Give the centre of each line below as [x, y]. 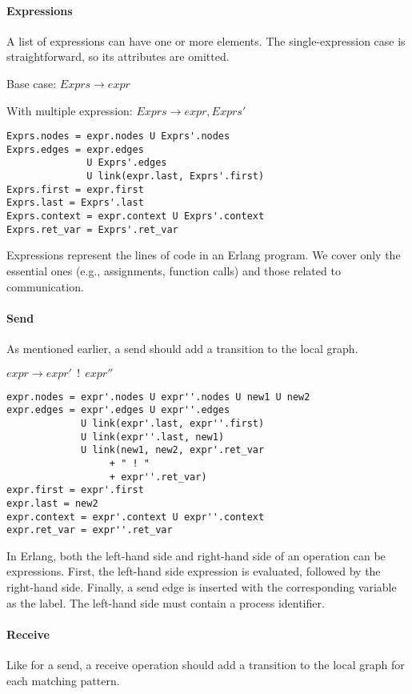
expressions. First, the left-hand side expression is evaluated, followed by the [194, 571]
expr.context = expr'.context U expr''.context [136, 517]
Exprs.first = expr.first [75, 189]
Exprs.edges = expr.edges [75, 149]
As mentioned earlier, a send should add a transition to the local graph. [182, 348]
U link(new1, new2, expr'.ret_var [173, 450]
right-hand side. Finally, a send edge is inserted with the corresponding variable [202, 587]
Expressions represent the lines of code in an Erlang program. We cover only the [204, 255]
